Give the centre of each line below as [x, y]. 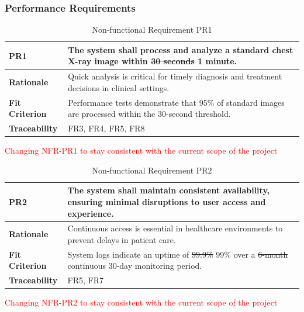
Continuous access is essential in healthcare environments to [175, 228]
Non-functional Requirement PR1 [152, 30]
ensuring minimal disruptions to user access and [167, 202]
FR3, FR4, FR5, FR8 [106, 128]
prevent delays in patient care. [122, 240]
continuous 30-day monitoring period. [135, 266]
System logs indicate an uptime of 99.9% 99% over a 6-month [178, 254]
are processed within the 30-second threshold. [149, 114]
